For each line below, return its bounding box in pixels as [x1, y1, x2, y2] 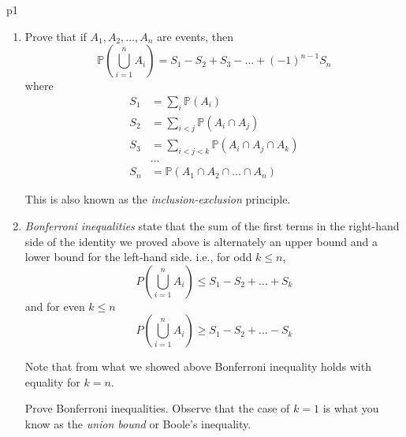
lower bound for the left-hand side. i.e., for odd [24, 248, 252, 265]
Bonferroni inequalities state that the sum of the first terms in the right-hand [24, 217, 400, 233]
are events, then [157, 28, 234, 44]
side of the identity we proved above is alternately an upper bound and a [24, 233, 378, 249]
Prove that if [24, 28, 87, 44]
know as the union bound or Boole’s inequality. [24, 416, 251, 432]
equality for [24, 373, 80, 390]
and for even [24, 297, 85, 314]
